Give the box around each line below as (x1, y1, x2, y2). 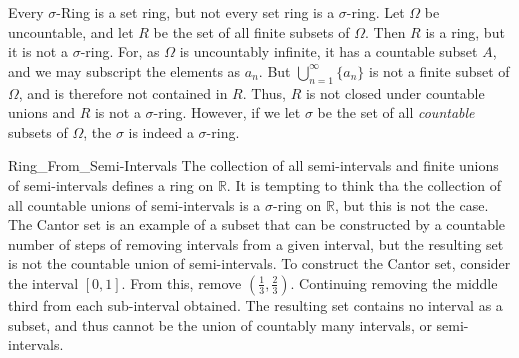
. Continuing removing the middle (290, 272, 498, 293)
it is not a (8, 41, 68, 62)
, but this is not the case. (334, 194, 489, 215)
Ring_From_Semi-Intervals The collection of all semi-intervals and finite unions (8, 155, 499, 176)
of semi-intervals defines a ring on (8, 174, 214, 195)
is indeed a (128, 121, 194, 142)
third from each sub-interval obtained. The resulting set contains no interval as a (8, 294, 503, 315)
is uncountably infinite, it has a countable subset (179, 41, 478, 62)
